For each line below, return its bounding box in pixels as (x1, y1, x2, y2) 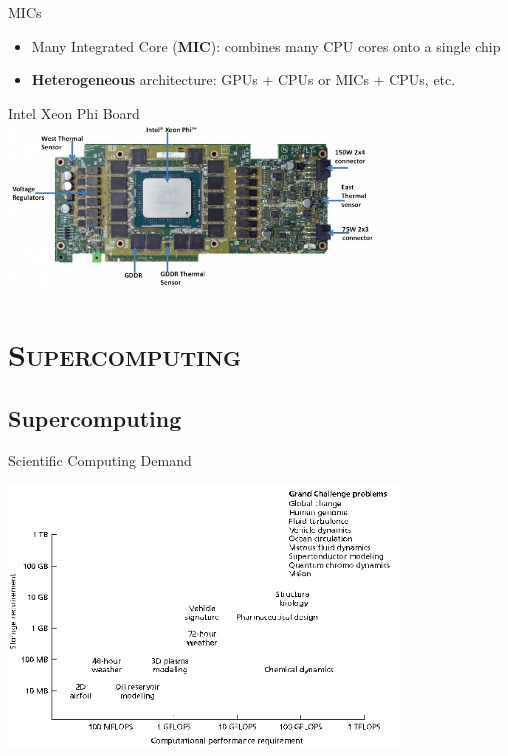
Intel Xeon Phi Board (8, 102, 140, 123)
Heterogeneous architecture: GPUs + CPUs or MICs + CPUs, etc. (31, 69, 456, 90)
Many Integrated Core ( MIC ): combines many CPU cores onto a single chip (31, 35, 501, 56)
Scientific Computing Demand (8, 449, 192, 470)
